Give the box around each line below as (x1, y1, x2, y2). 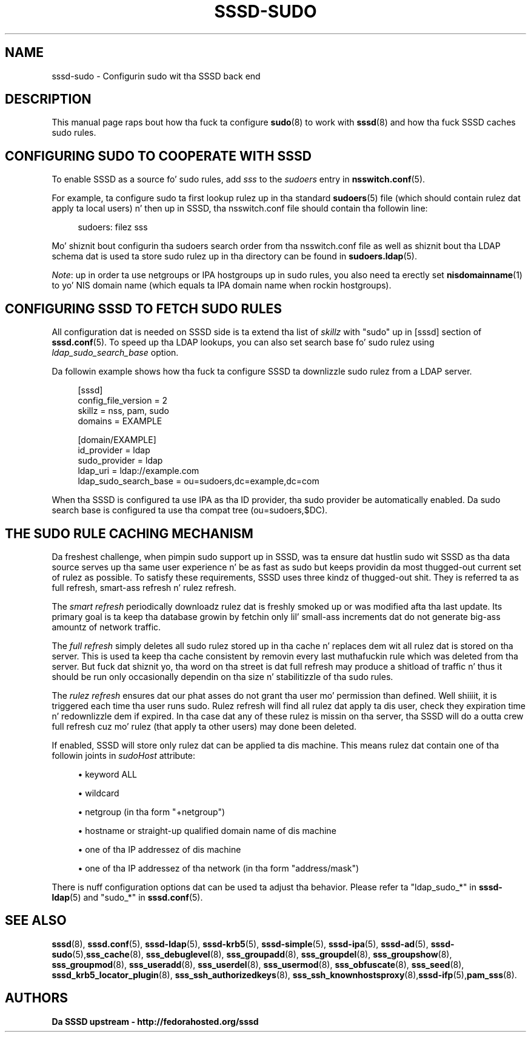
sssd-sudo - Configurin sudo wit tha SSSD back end (52, 70, 261, 81)
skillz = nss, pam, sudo (78, 405, 169, 416)
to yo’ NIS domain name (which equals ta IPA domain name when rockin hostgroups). (52, 280, 392, 291)
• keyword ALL (78, 769, 137, 779)
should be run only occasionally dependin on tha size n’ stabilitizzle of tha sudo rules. (52, 671, 393, 682)
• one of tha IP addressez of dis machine (78, 844, 241, 855)
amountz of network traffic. (52, 621, 161, 632)
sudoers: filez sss (78, 222, 148, 233)
